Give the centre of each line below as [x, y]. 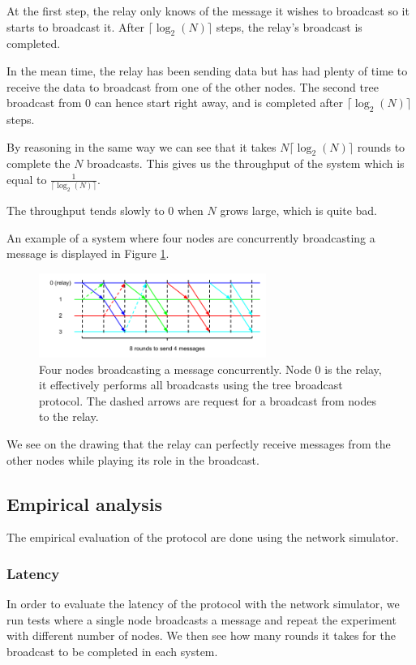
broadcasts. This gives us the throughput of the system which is [246, 163]
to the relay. [69, 416]
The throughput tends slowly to [86, 210]
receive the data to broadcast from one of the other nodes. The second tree [193, 86]
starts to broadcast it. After [75, 26]
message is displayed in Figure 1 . [88, 253]
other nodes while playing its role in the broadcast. [133, 459]
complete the [39, 163]
